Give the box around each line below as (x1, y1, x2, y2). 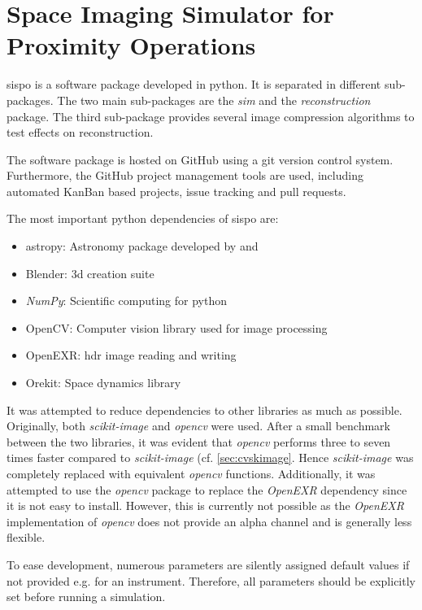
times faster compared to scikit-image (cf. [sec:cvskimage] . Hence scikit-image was (7, 449, 414, 466)
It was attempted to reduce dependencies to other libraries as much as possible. (7, 401, 402, 418)
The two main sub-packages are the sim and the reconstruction (57, 91, 371, 108)
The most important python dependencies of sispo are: (7, 210, 279, 227)
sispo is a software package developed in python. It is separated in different (7, 76, 381, 93)
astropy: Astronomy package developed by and (25, 237, 259, 255)
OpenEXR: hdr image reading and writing (25, 346, 237, 364)
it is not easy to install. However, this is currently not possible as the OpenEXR (7, 497, 404, 514)
